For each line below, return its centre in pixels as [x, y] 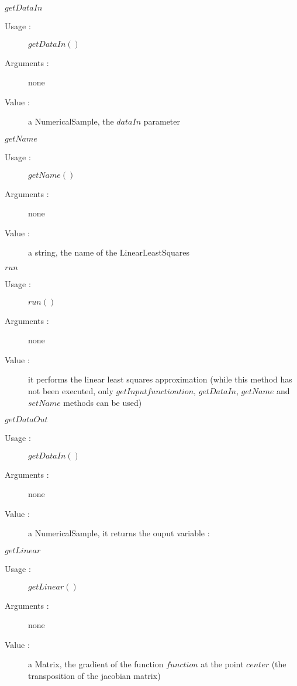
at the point [222, 664]
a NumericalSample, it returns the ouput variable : [119, 533]
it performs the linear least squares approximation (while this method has [160, 379]
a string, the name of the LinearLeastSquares [109, 252]
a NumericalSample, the [71, 121]
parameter [162, 121]
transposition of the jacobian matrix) [94, 676]
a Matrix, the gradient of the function [96, 664]
